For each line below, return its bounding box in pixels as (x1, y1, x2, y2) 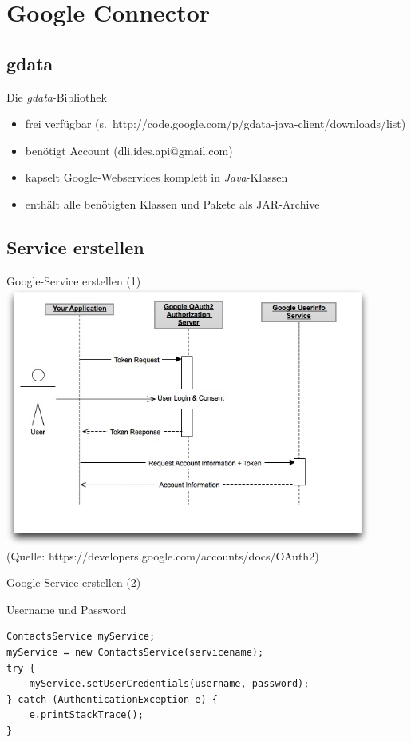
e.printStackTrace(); (29, 709, 144, 721)
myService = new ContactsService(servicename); (6, 646, 264, 658)
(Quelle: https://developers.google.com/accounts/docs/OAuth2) (6, 547, 319, 564)
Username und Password (6, 600, 127, 617)
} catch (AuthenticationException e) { (6, 693, 218, 705)
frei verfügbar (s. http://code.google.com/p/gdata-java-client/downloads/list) (25, 115, 406, 132)
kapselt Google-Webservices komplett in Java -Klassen (25, 169, 288, 185)
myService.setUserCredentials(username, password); (29, 678, 310, 690)
